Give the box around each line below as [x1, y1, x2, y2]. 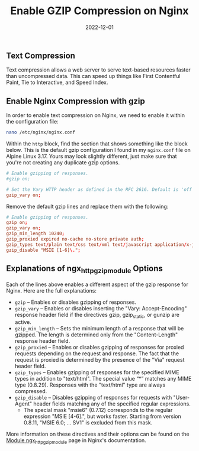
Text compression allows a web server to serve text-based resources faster [6, 66, 191, 73]
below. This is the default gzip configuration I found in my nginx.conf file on [6, 147, 191, 154]
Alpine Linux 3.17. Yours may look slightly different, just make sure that [6, 153, 177, 160]
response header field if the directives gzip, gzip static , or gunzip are [14, 311, 179, 320]
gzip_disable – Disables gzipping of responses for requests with [14, 394, 172, 401]
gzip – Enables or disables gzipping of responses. [14, 298, 136, 306]
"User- [173, 394, 190, 401]
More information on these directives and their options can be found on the [6, 430, 190, 438]
